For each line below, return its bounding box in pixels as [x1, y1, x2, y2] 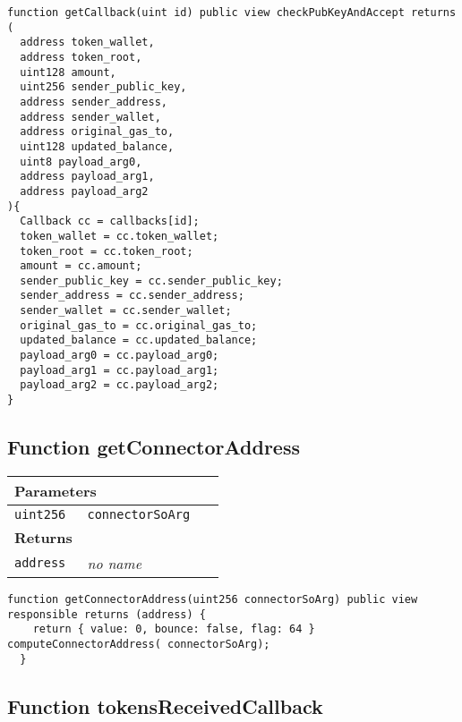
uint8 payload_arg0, [20, 155, 142, 168]
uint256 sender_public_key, [20, 81, 187, 94]
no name [87, 552, 141, 573]
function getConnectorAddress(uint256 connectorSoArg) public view [7, 592, 418, 606]
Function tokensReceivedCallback [7, 692, 323, 719]
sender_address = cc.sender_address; [20, 289, 244, 302]
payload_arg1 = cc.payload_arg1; [20, 363, 219, 377]
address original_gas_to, [20, 125, 175, 139]
